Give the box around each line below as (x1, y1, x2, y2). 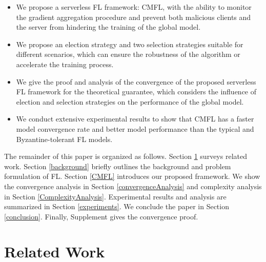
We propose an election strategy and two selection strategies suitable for (16, 38, 243, 49)
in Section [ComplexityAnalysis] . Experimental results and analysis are (4, 191, 227, 201)
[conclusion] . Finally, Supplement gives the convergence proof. (4, 211, 198, 221)
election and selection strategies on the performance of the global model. (16, 96, 244, 107)
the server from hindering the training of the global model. (16, 22, 201, 32)
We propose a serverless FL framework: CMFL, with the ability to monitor (16, 2, 252, 12)
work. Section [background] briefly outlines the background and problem (4, 160, 231, 171)
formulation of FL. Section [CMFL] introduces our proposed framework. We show (4, 171, 260, 182)
